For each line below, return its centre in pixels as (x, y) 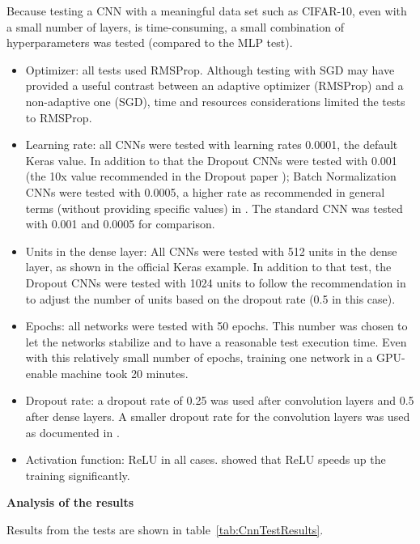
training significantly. (78, 475)
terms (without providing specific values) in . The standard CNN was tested (214, 208)
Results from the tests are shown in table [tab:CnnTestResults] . (165, 530)
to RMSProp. (59, 117)
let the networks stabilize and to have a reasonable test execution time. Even (216, 341)
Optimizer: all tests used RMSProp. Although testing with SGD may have (210, 69)
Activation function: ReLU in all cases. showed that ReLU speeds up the (206, 459)
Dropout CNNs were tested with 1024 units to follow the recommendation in (216, 282)
